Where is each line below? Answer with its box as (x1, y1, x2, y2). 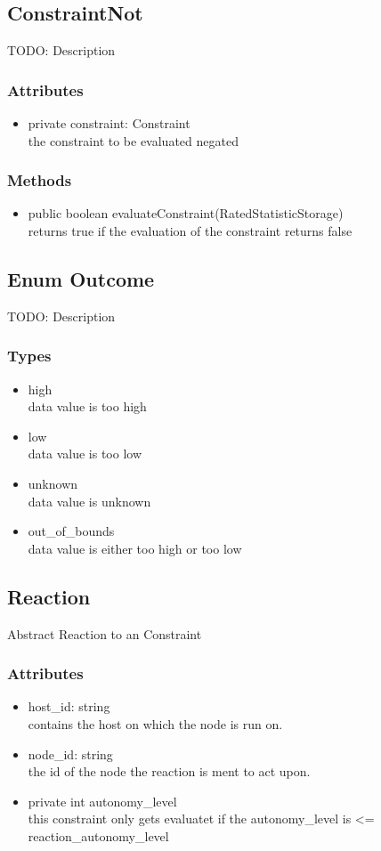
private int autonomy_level (28, 791, 177, 810)
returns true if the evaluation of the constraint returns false (28, 222, 353, 240)
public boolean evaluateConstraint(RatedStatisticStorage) (28, 204, 344, 223)
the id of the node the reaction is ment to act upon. (28, 762, 311, 781)
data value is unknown (28, 491, 151, 510)
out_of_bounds (28, 522, 115, 540)
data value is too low (28, 444, 142, 463)
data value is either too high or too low (28, 539, 242, 557)
